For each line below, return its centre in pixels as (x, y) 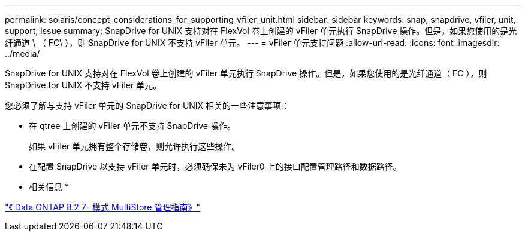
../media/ (22, 53)
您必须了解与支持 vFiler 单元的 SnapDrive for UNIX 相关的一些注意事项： (147, 105)
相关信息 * (49, 187)
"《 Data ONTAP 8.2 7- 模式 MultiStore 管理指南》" (102, 207)
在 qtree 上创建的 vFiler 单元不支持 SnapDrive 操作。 (132, 126)
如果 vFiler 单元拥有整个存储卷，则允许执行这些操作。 (135, 146)
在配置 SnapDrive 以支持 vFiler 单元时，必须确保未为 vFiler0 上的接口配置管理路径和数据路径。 (215, 166)
